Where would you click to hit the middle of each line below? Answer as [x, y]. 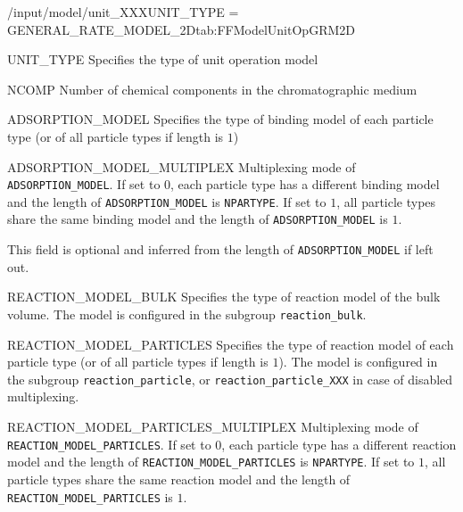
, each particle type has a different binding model [305, 184]
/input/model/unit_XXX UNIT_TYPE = [123, 12]
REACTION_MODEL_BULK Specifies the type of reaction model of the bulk [224, 297]
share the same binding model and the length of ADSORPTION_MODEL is [198, 219]
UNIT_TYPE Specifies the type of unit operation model [163, 59]
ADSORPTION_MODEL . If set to [84, 184]
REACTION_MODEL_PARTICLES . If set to [109, 444]
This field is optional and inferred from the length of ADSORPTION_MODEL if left [220, 249]
